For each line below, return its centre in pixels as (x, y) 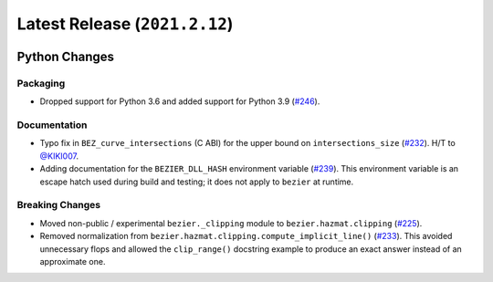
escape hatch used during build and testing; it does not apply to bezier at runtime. (197, 182)
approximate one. (73, 261)
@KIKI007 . (59, 156)
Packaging (41, 83)
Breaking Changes (59, 205)
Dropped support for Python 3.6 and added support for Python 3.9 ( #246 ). (180, 101)
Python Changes (65, 56)
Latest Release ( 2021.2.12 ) (125, 24)
